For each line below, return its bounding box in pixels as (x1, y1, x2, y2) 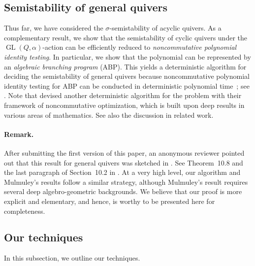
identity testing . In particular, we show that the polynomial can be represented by (4, 51, 251, 62)
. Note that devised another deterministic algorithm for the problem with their (4, 90, 242, 100)
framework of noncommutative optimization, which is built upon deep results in (4, 100, 245, 110)
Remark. (4, 129, 34, 139)
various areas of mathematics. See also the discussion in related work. (4, 109, 214, 120)
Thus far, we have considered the (4, 23, 103, 33)
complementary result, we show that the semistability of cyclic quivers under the (4, 32, 248, 42)
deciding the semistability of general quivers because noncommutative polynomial (4, 71, 250, 81)
